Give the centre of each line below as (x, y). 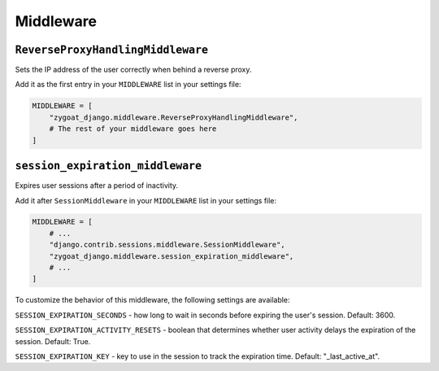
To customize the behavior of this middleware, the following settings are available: (152, 300)
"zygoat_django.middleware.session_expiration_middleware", (172, 256)
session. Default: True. (53, 341)
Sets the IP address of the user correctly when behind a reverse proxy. (133, 70)
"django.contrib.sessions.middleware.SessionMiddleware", (167, 245)
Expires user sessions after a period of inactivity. (97, 185)
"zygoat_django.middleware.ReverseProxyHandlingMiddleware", (174, 117)
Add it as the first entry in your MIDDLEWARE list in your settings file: (128, 85)
